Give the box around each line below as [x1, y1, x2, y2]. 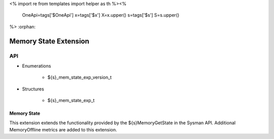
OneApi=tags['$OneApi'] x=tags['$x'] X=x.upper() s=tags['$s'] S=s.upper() [22, 12, 180, 18]
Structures [22, 86, 44, 92]
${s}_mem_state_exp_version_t [47, 74, 112, 80]
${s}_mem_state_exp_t [47, 98, 95, 104]
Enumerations [22, 63, 51, 69]
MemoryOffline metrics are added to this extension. [9, 126, 117, 132]
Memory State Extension [9, 37, 90, 45]
